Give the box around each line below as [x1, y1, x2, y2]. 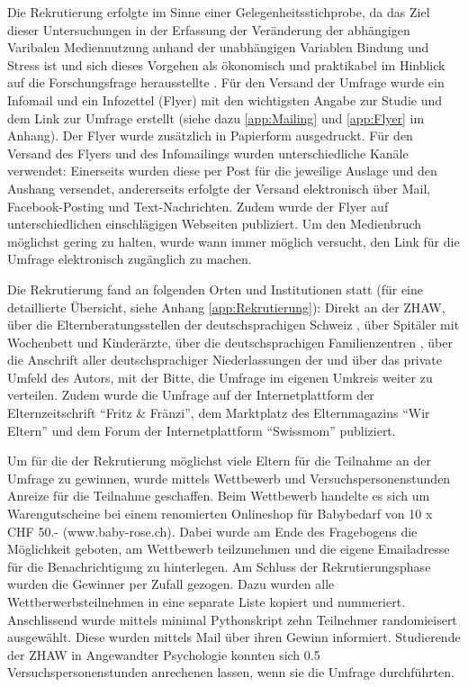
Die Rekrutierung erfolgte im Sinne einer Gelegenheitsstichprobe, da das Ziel [7, 3, 430, 21]
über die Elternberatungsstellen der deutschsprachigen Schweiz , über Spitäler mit [7, 315, 460, 334]
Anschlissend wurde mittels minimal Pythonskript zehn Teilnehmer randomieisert [7, 610, 457, 628]
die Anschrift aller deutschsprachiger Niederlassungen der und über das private [7, 350, 443, 369]
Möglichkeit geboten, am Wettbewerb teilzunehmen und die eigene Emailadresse [7, 539, 450, 558]
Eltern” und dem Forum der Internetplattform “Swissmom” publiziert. [7, 420, 396, 439]
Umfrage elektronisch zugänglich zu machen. [7, 249, 252, 268]
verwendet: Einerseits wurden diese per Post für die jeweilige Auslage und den [7, 161, 437, 180]
